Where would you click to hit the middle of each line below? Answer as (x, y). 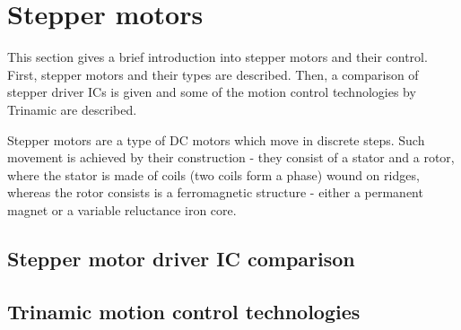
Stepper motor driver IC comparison (181, 258)
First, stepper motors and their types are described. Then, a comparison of (213, 74)
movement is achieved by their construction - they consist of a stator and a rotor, (231, 157)
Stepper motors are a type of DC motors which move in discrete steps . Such (216, 139)
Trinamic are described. (72, 109)
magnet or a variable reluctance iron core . (122, 209)
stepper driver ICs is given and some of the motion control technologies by (212, 92)
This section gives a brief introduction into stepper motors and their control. (217, 57)
